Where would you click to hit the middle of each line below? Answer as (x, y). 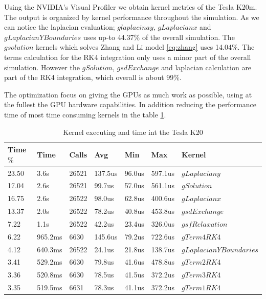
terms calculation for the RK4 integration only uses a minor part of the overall (128, 57)
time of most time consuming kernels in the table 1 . (85, 114)
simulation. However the (42, 67)
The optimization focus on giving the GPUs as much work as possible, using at (128, 94)
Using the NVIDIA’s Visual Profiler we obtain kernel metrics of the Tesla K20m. (131, 7)
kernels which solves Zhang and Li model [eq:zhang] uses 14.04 (134, 47)
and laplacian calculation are (206, 67)
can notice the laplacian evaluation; (60, 27)
